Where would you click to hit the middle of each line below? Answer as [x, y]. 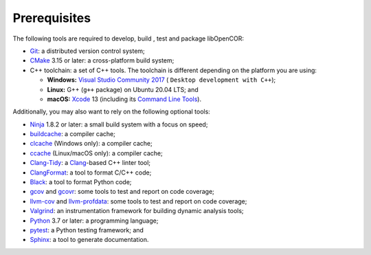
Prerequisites [52, 18]
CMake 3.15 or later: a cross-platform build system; [102, 60]
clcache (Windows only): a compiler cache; [91, 144]
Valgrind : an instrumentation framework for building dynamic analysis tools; [137, 211]
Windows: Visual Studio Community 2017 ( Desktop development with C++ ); [161, 80]
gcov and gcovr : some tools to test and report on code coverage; [122, 192]
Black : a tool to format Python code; [81, 182]
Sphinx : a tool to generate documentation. [89, 240]
